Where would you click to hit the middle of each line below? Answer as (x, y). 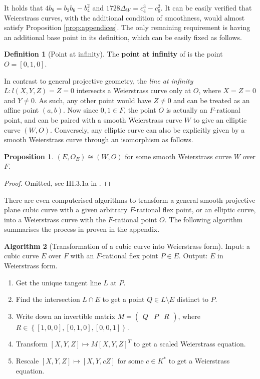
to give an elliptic (220, 119)
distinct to (192, 299)
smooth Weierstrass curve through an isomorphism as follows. (99, 139)
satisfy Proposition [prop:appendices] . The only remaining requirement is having (127, 27)
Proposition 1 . (29, 156)
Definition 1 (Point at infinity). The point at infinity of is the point (113, 54)
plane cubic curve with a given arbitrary (66, 210)
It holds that (24, 8)
